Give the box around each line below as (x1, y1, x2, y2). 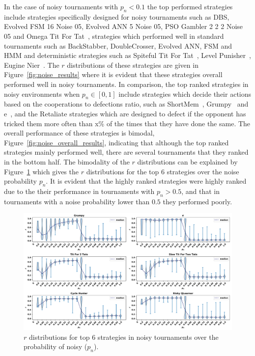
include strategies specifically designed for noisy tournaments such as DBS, (4, 11, 229, 22)
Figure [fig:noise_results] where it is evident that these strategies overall (4, 69, 223, 80)
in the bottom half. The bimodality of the (4, 156, 130, 166)
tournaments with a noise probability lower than (4, 196, 150, 206)
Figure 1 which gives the (4, 166, 79, 176)
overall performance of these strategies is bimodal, (4, 128, 155, 138)
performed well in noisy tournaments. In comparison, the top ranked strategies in (4, 79, 249, 89)
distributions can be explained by (137, 156, 238, 166)
